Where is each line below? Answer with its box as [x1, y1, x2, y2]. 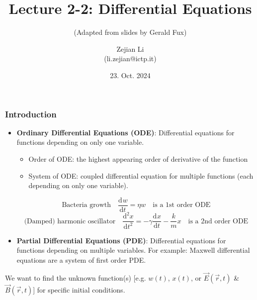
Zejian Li [116, 43, 144, 54]
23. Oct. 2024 [110, 70, 151, 80]
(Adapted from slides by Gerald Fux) [74, 27, 187, 37]
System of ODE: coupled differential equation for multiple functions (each [28, 170, 254, 181]
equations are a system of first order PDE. [16, 254, 146, 265]
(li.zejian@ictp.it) [104, 53, 157, 64]
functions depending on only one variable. [16, 137, 144, 147]
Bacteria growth [62, 201, 111, 209]
